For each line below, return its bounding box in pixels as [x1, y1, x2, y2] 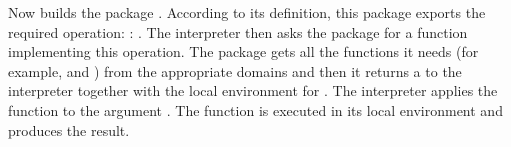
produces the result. [8, 119, 130, 140]
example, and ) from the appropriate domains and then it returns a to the [8, 60, 462, 81]
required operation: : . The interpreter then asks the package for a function [8, 21, 468, 42]
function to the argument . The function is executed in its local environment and [8, 99, 503, 120]
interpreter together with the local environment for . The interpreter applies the [8, 80, 498, 101]
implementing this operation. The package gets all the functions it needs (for [8, 41, 479, 62]
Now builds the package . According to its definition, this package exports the [8, 2, 486, 22]
